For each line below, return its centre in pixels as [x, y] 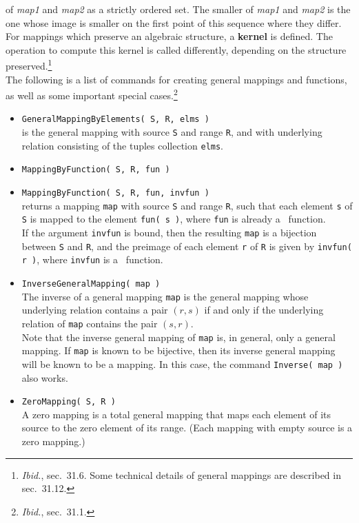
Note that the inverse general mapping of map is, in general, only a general [178, 337]
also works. [45, 377]
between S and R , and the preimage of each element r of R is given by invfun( [187, 246]
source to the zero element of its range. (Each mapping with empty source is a [187, 428]
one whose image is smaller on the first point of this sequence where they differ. [174, 22]
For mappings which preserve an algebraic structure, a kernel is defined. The [169, 36]
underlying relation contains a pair [95, 310]
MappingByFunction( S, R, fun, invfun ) [115, 193]
